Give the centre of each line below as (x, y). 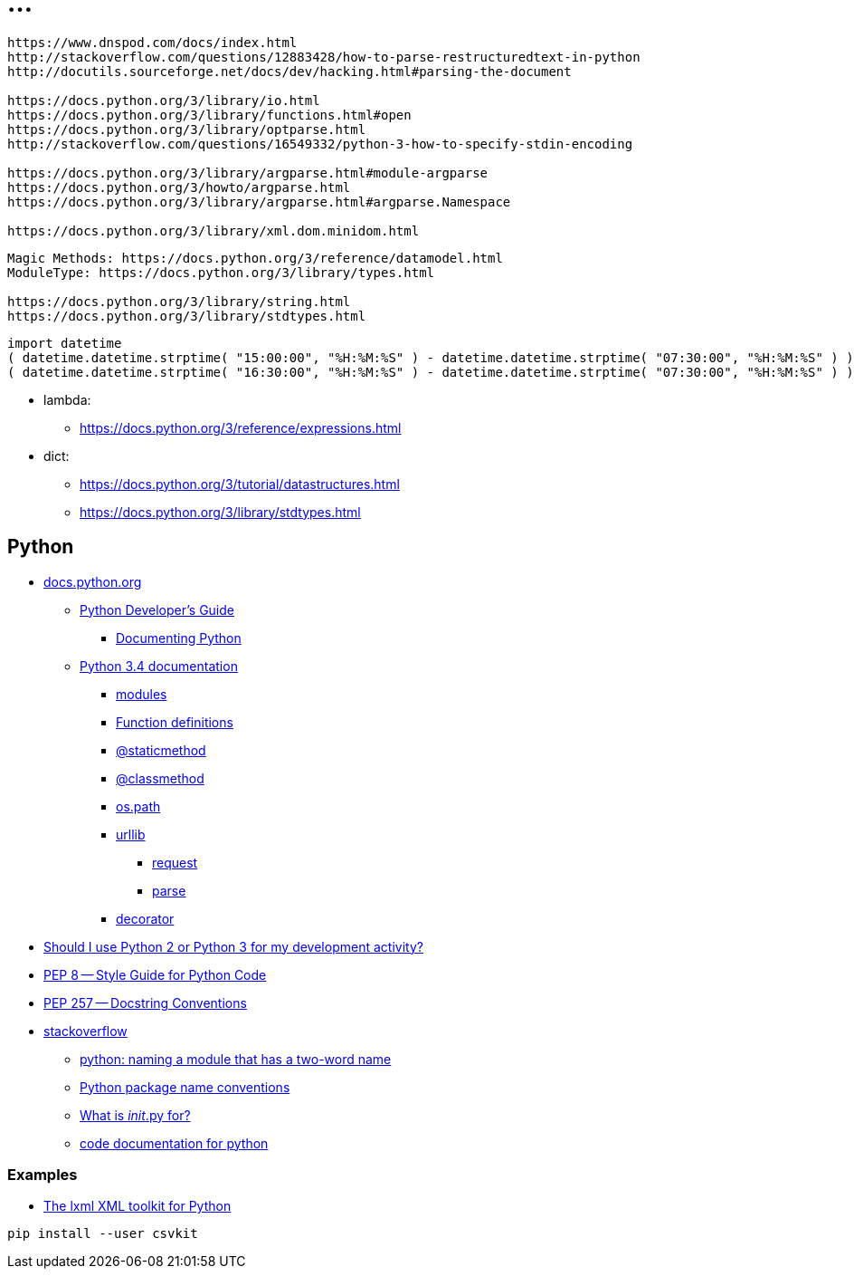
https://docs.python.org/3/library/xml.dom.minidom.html (213, 230)
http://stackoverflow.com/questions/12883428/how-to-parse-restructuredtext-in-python (324, 57)
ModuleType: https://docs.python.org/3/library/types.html (221, 272)
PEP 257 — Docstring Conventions (145, 1003)
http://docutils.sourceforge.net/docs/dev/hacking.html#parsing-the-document (289, 71)
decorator (145, 918)
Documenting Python (179, 638)
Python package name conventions (185, 1087)
